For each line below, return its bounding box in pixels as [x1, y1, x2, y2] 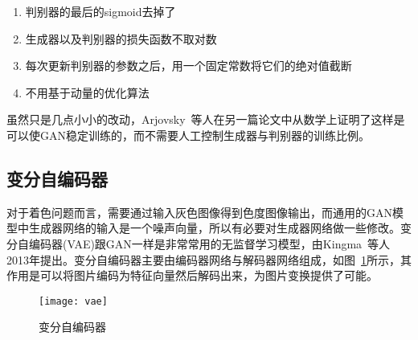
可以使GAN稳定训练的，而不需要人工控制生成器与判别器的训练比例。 [6, 126, 370, 143]
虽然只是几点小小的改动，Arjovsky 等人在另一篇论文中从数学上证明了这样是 [6, 111, 405, 128]
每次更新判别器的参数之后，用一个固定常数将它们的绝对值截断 [25, 57, 352, 74]
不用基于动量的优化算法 [25, 84, 150, 100]
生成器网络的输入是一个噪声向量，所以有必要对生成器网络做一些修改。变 [28, 219, 412, 236]
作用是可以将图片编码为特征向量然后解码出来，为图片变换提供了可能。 [6, 267, 378, 284]
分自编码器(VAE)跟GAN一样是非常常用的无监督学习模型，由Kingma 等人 [6, 235, 391, 252]
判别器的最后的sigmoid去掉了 [25, 3, 176, 19]
